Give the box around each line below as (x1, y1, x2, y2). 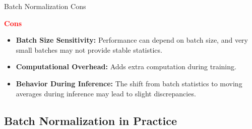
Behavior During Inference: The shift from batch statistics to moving (16, 78, 242, 88)
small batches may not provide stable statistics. (16, 44, 162, 55)
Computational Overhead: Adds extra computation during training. (16, 61, 236, 72)
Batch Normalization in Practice (4, 112, 177, 128)
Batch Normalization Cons (4, 1, 86, 11)
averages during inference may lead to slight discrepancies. (16, 88, 196, 98)
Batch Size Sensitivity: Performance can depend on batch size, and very (16, 35, 248, 45)
